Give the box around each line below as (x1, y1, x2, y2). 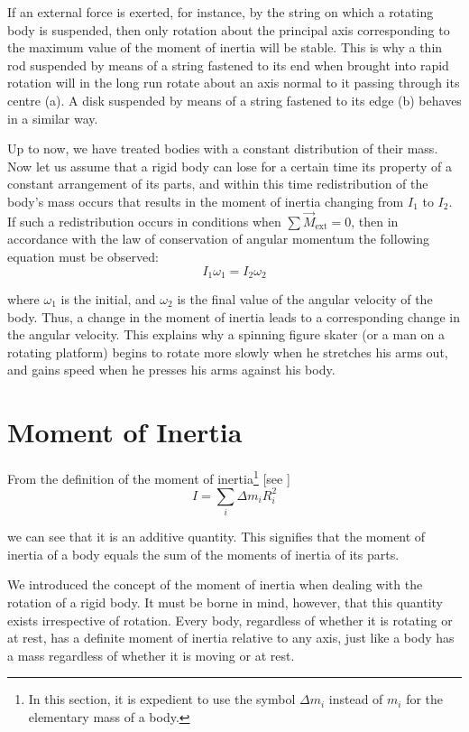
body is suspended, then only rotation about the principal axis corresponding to (7, 20, 450, 39)
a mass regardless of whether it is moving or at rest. (7, 645, 295, 664)
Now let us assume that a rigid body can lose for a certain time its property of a (7, 156, 452, 175)
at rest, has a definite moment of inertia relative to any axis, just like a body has (7, 628, 455, 647)
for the (406, 690, 444, 709)
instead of (328, 690, 383, 709)
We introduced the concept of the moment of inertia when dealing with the (7, 575, 423, 594)
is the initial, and (60, 289, 156, 308)
